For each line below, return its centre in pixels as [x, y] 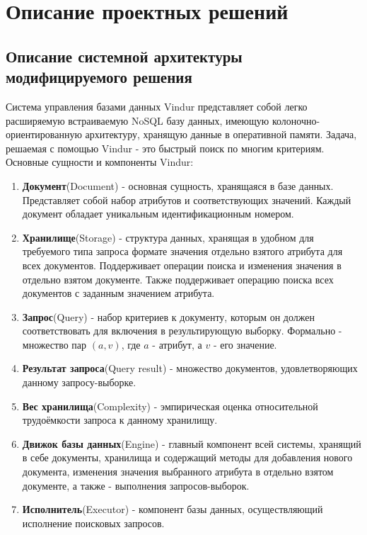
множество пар [54, 344]
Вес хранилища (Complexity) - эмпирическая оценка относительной [170, 406]
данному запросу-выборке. [79, 382]
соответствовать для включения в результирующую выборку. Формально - [182, 331]
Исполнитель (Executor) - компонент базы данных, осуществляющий [173, 509]
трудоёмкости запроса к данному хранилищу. [120, 420]
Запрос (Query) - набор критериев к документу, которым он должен [168, 316]
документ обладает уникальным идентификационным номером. [158, 214]
